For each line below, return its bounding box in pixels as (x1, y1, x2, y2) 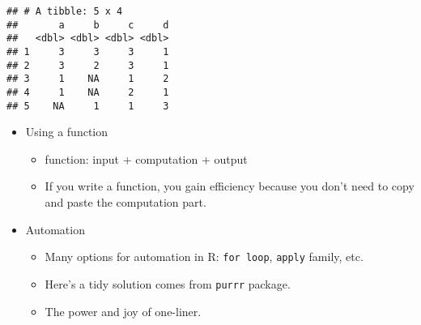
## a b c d (6, 19, 169, 31)
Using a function (25, 123, 108, 140)
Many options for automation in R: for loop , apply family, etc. (45, 248, 364, 265)
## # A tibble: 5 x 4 (6, 6, 123, 17)
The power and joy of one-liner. (45, 302, 202, 319)
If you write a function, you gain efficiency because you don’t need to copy (45, 177, 415, 195)
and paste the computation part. (45, 194, 206, 211)
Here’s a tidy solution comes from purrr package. (45, 275, 291, 292)
